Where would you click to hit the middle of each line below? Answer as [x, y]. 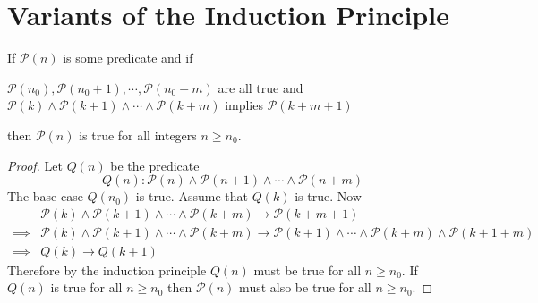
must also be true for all [305, 287]
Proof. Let [35, 165]
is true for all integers [138, 135]
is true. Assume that [192, 196]
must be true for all [307, 269]
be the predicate [155, 165]
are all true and [260, 87]
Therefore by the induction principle [107, 269]
